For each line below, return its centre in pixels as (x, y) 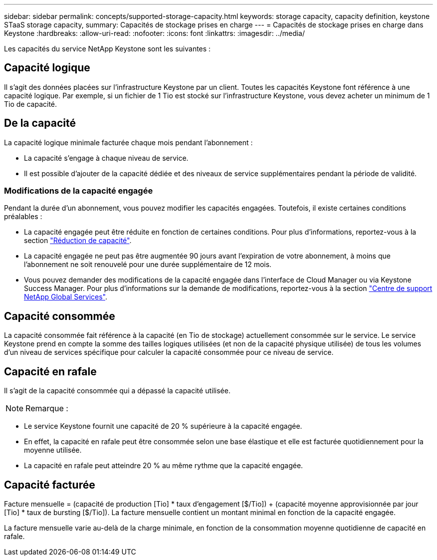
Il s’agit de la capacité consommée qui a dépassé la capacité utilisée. (117, 391)
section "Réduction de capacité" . (78, 241)
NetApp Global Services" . (66, 297)
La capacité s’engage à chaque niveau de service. (106, 158)
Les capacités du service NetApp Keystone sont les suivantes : (108, 49)
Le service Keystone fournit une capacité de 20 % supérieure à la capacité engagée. (163, 426)
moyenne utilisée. (53, 450)
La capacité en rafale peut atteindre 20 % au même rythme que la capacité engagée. (164, 466)
